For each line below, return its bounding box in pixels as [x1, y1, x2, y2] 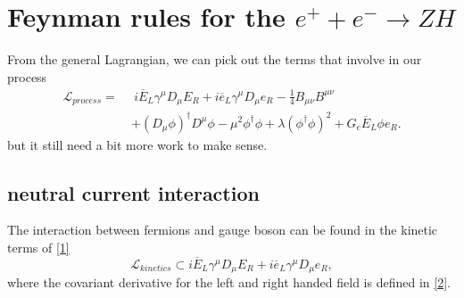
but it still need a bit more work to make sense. [7, 135, 268, 153]
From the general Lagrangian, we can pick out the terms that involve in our [7, 50, 422, 69]
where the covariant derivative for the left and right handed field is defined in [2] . [7, 273, 451, 292]
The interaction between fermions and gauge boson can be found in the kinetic [7, 220, 438, 239]
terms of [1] [7, 237, 70, 256]
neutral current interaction [7, 178, 260, 206]
